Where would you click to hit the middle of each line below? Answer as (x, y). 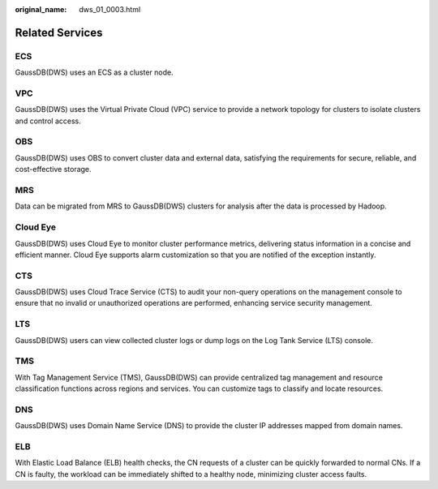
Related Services (59, 32)
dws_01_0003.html (110, 9)
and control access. (48, 121)
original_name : (41, 9)
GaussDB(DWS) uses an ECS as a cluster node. (94, 72)
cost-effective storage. (54, 169)
